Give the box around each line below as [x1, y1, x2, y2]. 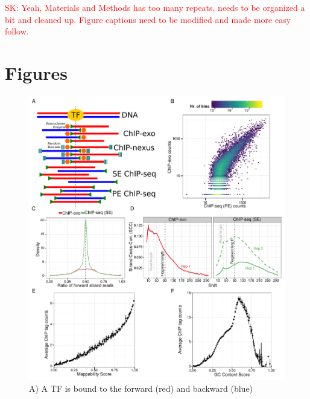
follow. [5, 25, 29, 37]
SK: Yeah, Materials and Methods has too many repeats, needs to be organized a [5, 1, 305, 13]
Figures [5, 60, 68, 85]
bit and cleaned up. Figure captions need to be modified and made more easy [5, 13, 291, 25]
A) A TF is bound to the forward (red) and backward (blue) [29, 381, 253, 394]
